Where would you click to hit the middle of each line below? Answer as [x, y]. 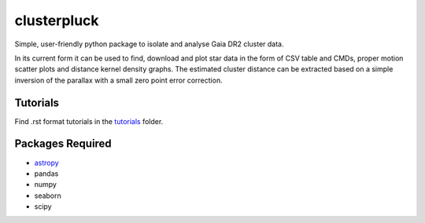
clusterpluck [57, 20]
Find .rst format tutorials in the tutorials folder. [89, 121]
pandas [46, 174]
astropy [46, 163]
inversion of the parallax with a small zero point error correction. [119, 80]
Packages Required [63, 144]
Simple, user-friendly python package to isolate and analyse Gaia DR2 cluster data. [149, 44]
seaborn [48, 196]
